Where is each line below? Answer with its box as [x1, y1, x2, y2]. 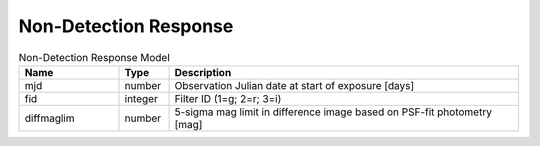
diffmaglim [24, 111, 75, 125]
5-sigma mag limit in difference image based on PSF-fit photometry [174, 105, 492, 119]
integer [124, 91, 159, 105]
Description [174, 65, 232, 79]
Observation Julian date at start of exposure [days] [174, 78, 415, 92]
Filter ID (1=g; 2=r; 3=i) [174, 91, 282, 105]
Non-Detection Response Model [18, 50, 170, 64]
